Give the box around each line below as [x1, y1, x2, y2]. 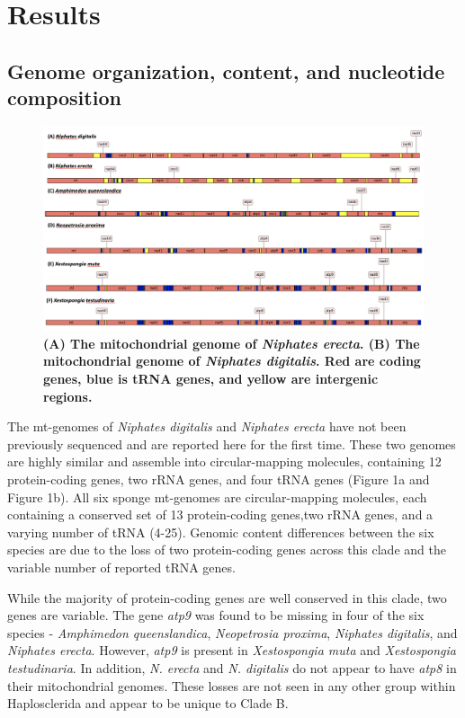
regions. [43, 386, 93, 405]
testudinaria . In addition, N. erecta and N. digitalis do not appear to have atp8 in [7, 658, 457, 677]
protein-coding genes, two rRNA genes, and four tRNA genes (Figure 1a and [7, 470, 430, 489]
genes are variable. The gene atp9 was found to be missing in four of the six [7, 606, 425, 625]
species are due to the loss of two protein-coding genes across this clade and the [7, 540, 446, 559]
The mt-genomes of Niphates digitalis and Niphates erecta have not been [7, 417, 407, 436]
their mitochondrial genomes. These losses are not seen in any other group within [7, 676, 456, 695]
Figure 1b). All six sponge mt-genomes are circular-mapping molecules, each [7, 487, 427, 506]
